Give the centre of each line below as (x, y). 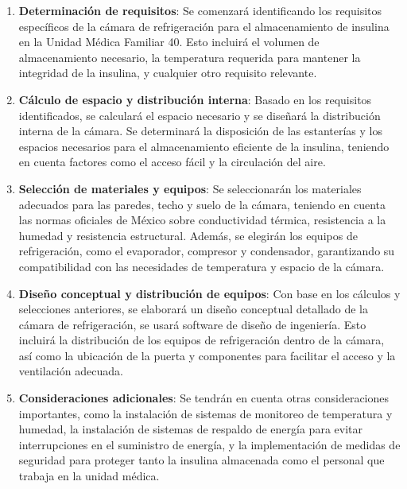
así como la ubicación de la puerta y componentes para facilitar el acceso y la (207, 355)
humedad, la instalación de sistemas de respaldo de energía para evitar (190, 429)
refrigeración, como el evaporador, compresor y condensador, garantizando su (207, 251)
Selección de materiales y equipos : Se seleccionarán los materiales (190, 188)
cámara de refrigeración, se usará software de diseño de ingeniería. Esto (192, 324)
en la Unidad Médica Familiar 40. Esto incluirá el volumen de (169, 42)
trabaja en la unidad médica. (89, 476)
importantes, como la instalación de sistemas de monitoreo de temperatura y (205, 413)
